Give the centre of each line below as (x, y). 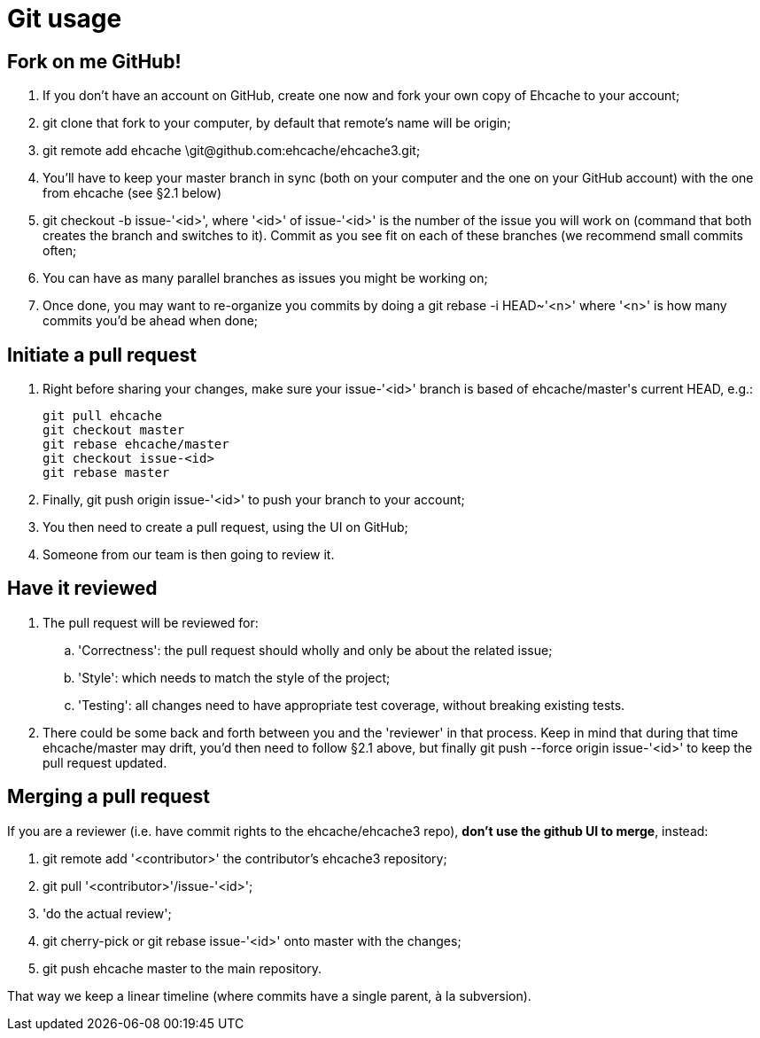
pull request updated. (105, 762)
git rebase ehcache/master (136, 445)
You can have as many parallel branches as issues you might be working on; (265, 278)
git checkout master (114, 430)
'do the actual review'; (107, 913)
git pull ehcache (102, 416)
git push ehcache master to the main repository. (182, 968)
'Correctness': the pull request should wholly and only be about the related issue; (315, 650)
